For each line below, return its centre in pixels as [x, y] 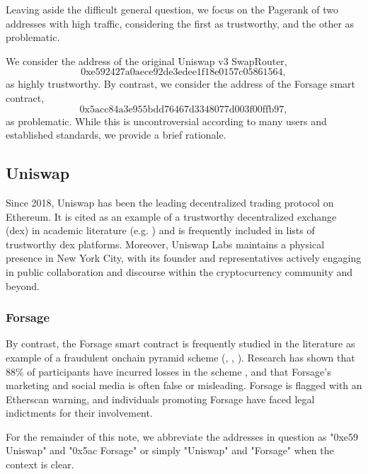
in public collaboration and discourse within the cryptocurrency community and [179, 271]
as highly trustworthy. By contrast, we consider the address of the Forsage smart [180, 84]
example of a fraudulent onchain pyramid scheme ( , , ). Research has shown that [180, 357]
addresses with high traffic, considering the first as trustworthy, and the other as [180, 23]
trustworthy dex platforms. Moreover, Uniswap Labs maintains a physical [165, 244]
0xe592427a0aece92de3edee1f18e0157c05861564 [182, 73]
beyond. [23, 285]
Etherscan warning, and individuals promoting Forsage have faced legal [160, 399]
